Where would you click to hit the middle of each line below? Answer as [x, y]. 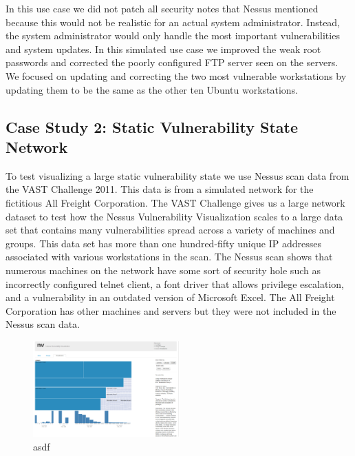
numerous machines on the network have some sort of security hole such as [163, 270]
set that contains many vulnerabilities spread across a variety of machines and [170, 230]
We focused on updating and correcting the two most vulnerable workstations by [176, 75]
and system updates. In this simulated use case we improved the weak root [163, 49]
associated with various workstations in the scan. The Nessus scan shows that [169, 257]
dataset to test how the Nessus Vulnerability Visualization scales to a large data [174, 216]
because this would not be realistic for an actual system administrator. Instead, [173, 22]
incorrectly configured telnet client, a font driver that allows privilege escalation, [175, 283]
